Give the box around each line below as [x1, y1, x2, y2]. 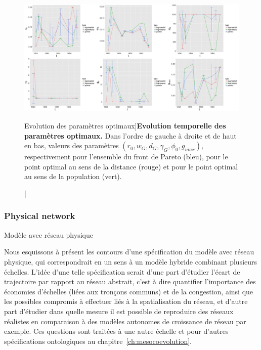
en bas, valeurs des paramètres [24, 140, 119, 151]
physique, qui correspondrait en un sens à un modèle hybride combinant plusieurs [4, 256, 257, 267]
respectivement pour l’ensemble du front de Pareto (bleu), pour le [24, 151, 228, 162]
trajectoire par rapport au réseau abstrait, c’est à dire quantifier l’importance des [4, 276, 256, 287]
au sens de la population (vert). [24, 171, 122, 182]
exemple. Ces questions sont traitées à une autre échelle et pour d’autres [4, 326, 229, 336]
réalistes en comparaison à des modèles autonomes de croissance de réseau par [4, 316, 246, 326]
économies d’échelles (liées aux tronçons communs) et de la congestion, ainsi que [4, 286, 253, 296]
